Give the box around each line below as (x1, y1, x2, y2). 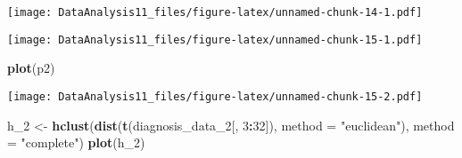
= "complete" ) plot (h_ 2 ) (7, 133, 145, 152)
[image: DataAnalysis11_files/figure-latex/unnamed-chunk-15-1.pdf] (7, 33, 423, 46)
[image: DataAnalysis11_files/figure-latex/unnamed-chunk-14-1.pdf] (7, 6, 423, 19)
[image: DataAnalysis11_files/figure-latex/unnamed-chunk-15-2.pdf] (7, 90, 423, 103)
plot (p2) (7, 59, 55, 77)
